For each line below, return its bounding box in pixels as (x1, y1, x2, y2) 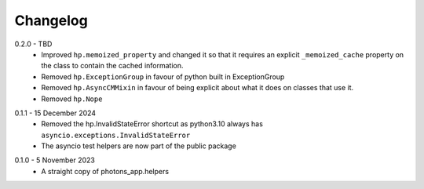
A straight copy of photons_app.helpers (41, 166, 169, 176)
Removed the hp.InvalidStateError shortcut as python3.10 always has (41, 119, 263, 129)
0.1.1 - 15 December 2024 (14, 108, 97, 118)
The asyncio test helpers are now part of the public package (41, 141, 237, 151)
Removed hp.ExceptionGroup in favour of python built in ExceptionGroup (41, 71, 285, 82)
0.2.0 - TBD (14, 39, 53, 49)
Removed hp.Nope (41, 94, 103, 104)
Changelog (14, 12, 88, 29)
